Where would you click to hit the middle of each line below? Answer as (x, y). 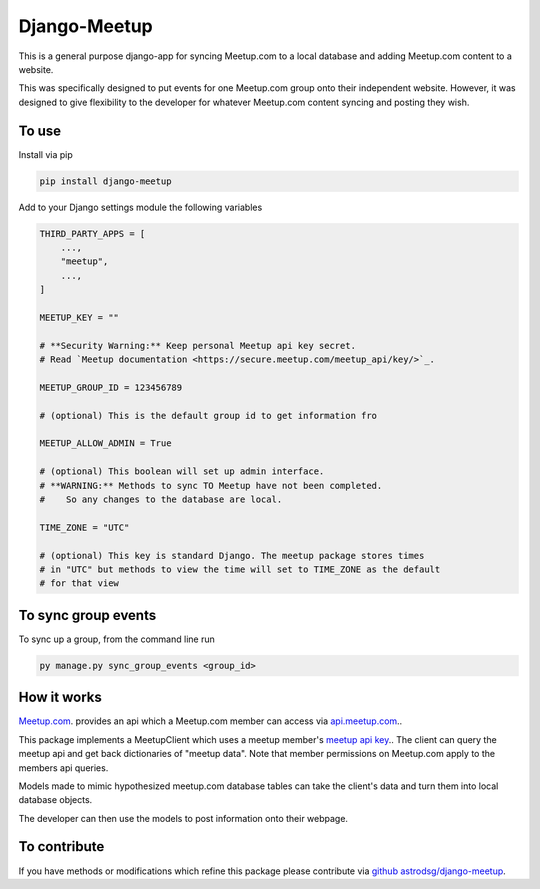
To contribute (61, 846)
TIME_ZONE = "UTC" (84, 527)
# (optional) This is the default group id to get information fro (208, 415)
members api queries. (63, 767)
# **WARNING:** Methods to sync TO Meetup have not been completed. (211, 485)
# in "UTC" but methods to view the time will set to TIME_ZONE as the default (240, 569)
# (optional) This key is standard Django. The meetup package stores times (232, 555)
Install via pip (46, 154)
